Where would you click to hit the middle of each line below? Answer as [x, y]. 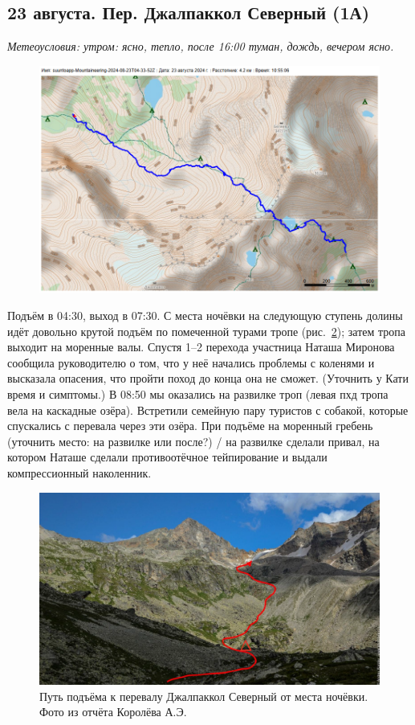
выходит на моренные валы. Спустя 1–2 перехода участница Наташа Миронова [201, 347]
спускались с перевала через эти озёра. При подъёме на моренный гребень [190, 426]
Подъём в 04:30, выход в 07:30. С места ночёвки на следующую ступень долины [205, 315]
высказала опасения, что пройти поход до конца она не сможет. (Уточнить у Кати [208, 378]
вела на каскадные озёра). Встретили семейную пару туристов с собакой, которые [208, 410]
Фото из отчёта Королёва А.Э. [113, 712]
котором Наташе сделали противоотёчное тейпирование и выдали [167, 457]
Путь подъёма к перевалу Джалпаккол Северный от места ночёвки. [204, 696]
